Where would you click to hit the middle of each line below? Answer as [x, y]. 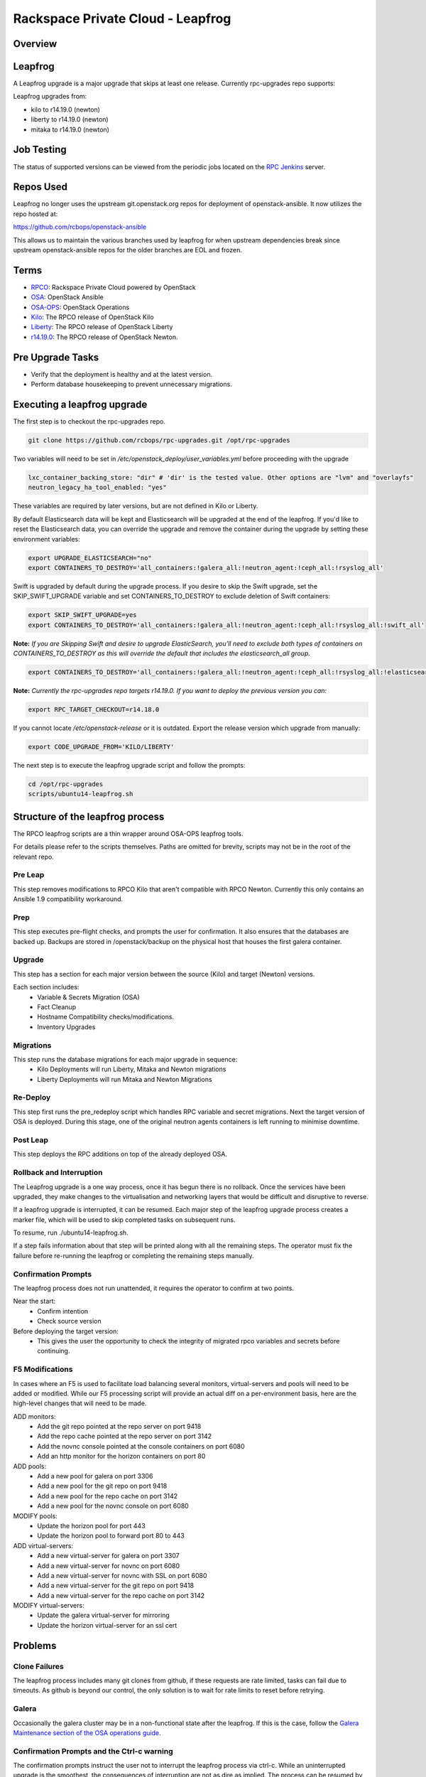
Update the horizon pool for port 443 [91, 1525]
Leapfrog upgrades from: [50, 97]
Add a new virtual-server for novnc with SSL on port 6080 [122, 1575]
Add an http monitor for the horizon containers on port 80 [121, 1456]
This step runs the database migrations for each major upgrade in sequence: [125, 1059]
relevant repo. [34, 857]
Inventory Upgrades [66, 1026]
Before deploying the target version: [66, 1331]
